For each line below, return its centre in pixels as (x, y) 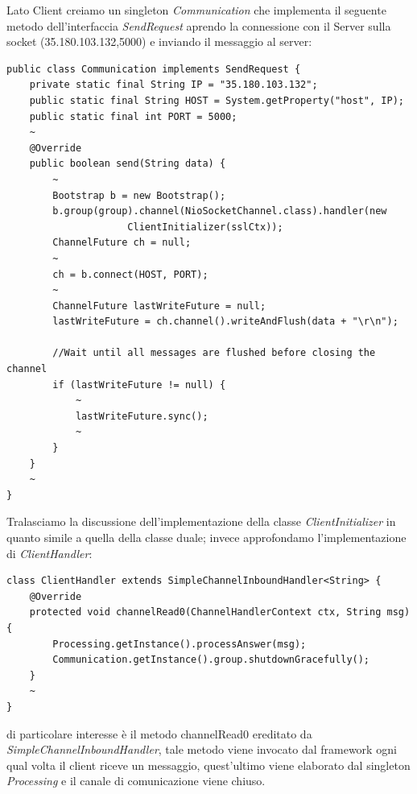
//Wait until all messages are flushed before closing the (214, 353)
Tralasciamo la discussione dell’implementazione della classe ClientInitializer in (201, 521)
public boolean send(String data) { (128, 164)
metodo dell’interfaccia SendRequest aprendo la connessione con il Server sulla (199, 25)
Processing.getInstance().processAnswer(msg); (180, 644)
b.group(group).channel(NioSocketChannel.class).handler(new (220, 211)
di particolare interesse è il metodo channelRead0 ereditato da (159, 733)
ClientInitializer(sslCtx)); (205, 227)
